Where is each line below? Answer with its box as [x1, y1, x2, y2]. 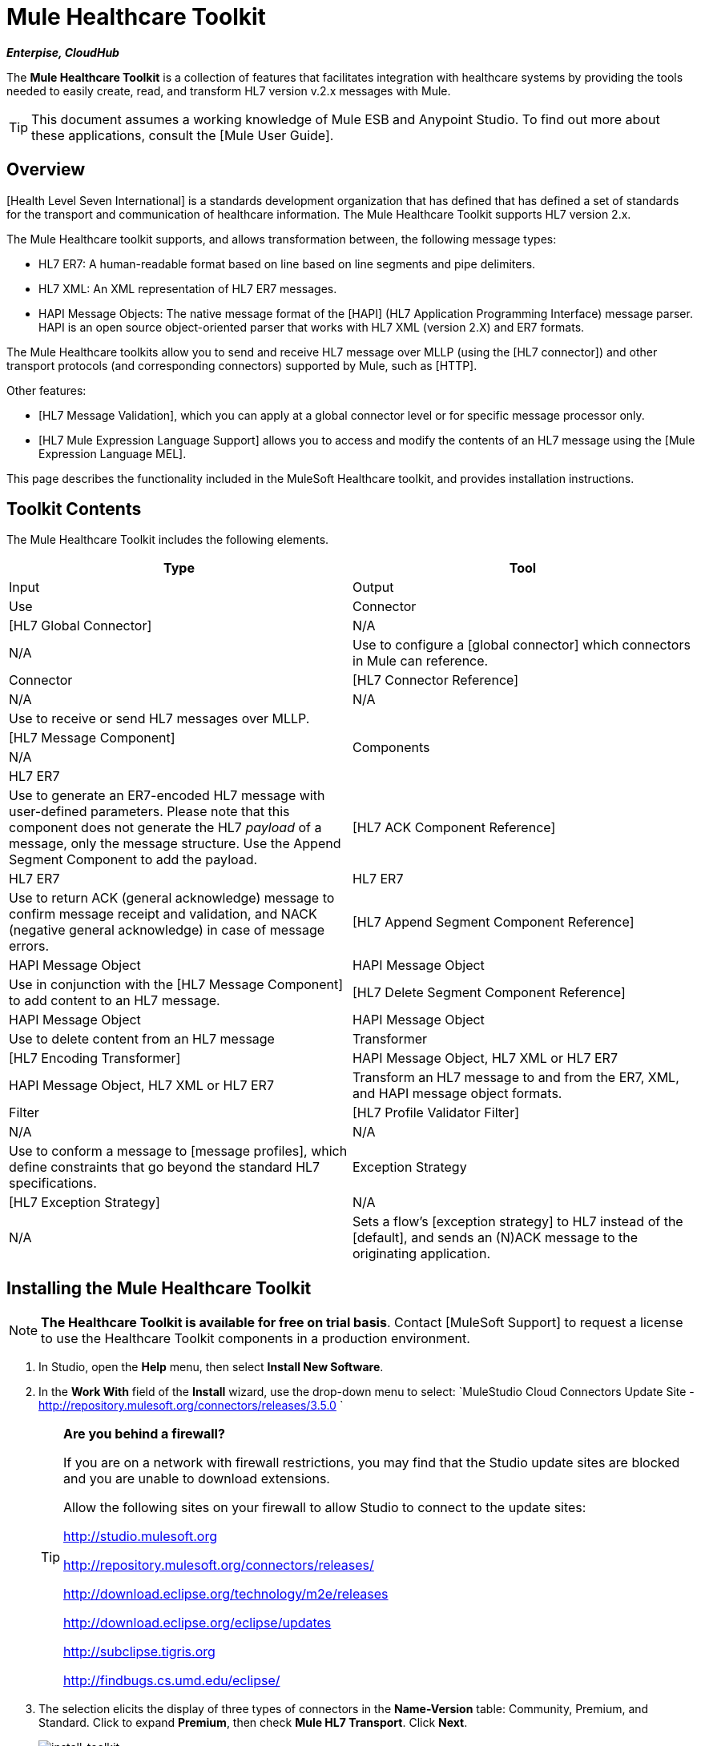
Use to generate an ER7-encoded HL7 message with [9, 787, 325, 804]
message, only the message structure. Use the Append [9, 835, 341, 852]
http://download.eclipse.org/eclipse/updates [63, 1615, 332, 1631]
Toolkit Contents [6, 499, 142, 520]
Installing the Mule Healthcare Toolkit [6, 1277, 312, 1298]
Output [353, 579, 394, 596]
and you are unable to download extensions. [63, 1470, 330, 1487]
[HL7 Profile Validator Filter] [353, 1104, 520, 1121]
